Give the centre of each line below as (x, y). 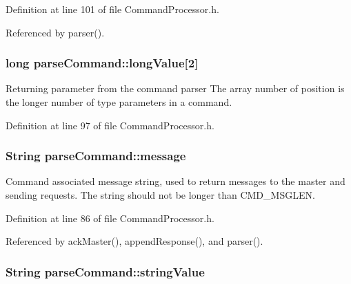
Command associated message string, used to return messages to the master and (175, 181)
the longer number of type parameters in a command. (119, 102)
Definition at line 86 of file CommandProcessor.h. (110, 218)
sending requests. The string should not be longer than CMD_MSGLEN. (160, 195)
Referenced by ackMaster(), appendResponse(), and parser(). (134, 241)
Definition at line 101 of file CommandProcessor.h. (112, 9)
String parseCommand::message (96, 156)
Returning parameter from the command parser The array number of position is (175, 88)
